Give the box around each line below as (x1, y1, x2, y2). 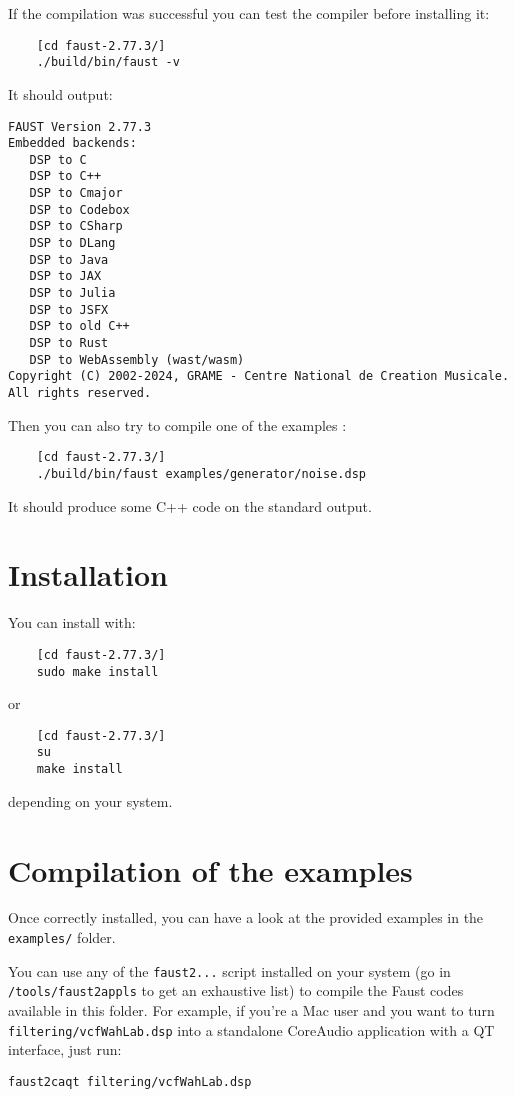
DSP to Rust (29, 336, 109, 351)
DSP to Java (29, 252, 109, 267)
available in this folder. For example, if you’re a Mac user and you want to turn (8, 1000, 495, 1021)
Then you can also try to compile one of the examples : (8, 414, 347, 435)
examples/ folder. (8, 927, 116, 948)
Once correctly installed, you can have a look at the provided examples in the (8, 907, 484, 928)
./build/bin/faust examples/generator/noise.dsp (36, 466, 366, 481)
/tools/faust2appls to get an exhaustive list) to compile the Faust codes (8, 980, 464, 1001)
